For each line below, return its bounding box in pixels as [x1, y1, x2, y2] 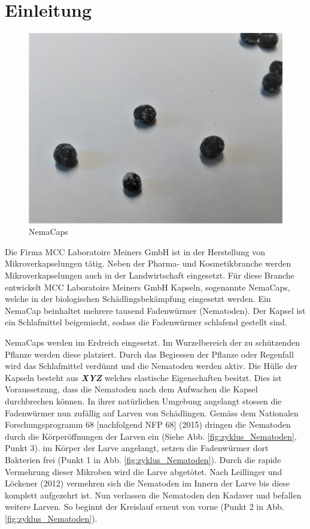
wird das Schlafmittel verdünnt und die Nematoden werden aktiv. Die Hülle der [5, 359, 297, 372]
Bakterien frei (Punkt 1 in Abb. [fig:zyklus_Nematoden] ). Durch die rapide [5, 453, 281, 465]
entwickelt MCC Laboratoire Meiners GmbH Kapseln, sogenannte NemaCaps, [5, 280, 290, 293]
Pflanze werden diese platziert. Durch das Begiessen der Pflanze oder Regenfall [5, 347, 294, 360]
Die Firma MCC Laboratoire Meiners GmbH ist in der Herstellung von [5, 245, 266, 258]
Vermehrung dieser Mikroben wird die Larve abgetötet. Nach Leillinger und [5, 465, 282, 477]
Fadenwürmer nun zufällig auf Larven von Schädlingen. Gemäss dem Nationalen [5, 406, 299, 419]
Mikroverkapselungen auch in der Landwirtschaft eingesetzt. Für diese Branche [5, 269, 294, 282]
